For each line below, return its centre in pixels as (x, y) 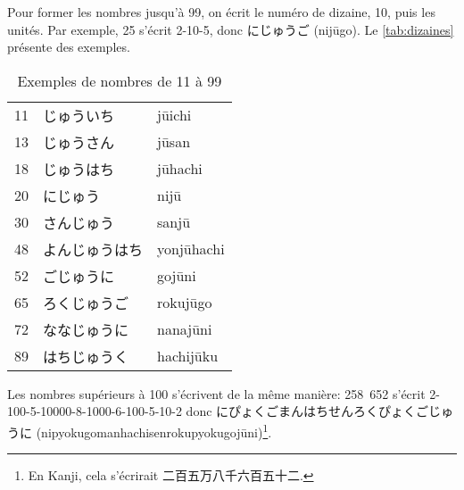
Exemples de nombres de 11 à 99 (120, 80)
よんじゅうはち (93, 249)
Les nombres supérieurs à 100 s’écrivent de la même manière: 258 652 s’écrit (216, 393)
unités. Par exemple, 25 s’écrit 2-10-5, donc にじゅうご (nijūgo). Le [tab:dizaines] (231, 29)
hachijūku (188, 356)
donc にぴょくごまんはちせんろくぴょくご (307, 411)
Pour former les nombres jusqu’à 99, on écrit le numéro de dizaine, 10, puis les (221, 12)
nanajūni (185, 329)
